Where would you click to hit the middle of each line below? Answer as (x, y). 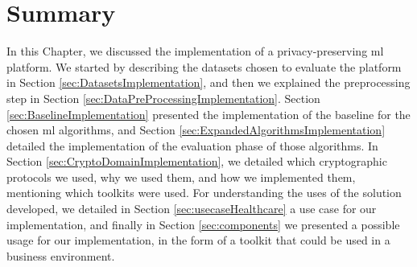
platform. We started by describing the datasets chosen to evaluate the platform (204, 66)
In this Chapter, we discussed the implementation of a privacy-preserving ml (195, 51)
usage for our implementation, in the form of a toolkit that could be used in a (198, 240)
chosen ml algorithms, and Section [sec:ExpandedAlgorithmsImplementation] (196, 130)
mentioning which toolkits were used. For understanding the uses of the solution (204, 193)
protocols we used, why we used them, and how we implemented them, (181, 177)
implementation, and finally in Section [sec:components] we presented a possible (203, 224)
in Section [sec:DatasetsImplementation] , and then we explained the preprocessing (208, 82)
